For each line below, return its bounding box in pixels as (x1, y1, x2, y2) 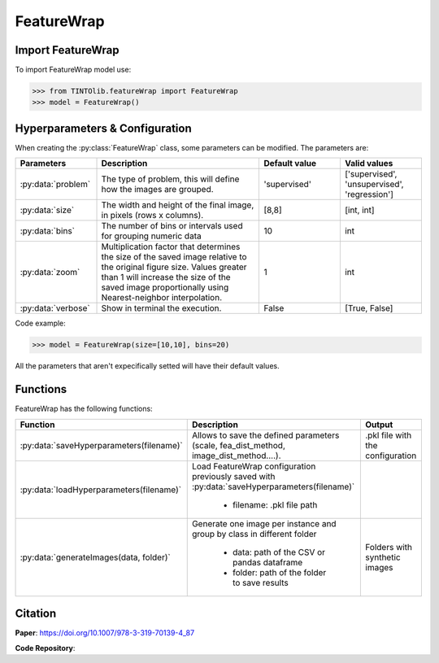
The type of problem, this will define (101, 173, 240, 185)
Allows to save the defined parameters (191, 430, 340, 441)
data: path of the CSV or (232, 546, 325, 557)
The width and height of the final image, (101, 199, 254, 211)
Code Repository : (15, 643, 76, 652)
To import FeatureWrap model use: (15, 65, 132, 75)
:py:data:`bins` (20, 225, 76, 237)
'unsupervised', (344, 179, 404, 190)
